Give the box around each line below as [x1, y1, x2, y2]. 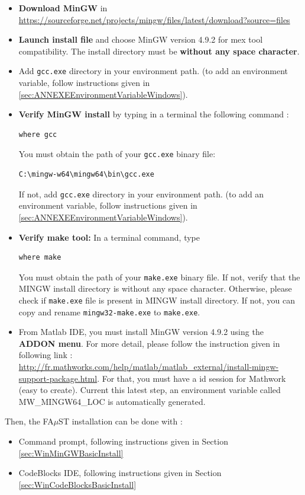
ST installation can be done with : [59, 415, 183, 427]
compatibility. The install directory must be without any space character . [18, 44, 300, 57]
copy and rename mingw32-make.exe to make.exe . [18, 305, 200, 318]
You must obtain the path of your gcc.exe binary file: [18, 148, 216, 160]
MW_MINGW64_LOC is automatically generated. [18, 395, 206, 407]
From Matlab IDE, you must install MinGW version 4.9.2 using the [18, 325, 264, 338]
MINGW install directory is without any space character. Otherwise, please [18, 282, 292, 295]
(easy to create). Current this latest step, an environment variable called [18, 384, 281, 396]
